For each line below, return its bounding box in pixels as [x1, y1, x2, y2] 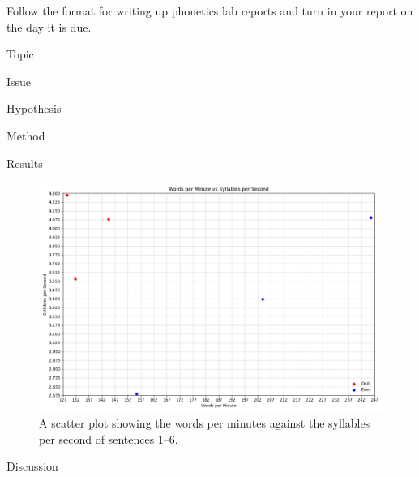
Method [6, 127, 45, 144]
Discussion [6, 458, 58, 475]
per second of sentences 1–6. [39, 430, 178, 447]
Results [6, 154, 43, 171]
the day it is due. [6, 18, 92, 35]
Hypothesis [6, 100, 62, 117]
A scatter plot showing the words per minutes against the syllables [39, 415, 370, 432]
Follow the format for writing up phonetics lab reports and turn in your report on [6, 2, 413, 19]
